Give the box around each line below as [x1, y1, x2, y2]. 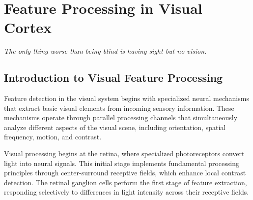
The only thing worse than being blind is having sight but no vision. [4, 46, 207, 56]
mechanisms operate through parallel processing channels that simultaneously [4, 112, 238, 123]
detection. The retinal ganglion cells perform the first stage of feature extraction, [4, 177, 247, 187]
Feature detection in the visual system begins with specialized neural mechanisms [4, 93, 249, 103]
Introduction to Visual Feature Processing [4, 70, 223, 85]
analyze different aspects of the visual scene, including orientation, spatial [4, 122, 226, 132]
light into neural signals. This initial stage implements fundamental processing [4, 158, 239, 168]
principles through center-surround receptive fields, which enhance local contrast [4, 167, 246, 178]
